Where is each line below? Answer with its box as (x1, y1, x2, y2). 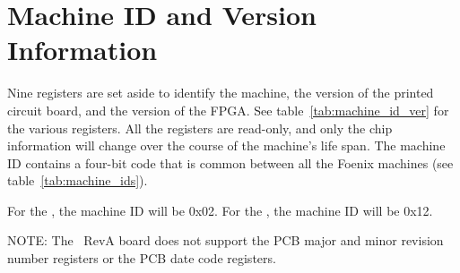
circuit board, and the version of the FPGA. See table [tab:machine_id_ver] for (7, 100, 449, 119)
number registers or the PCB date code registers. (7, 249, 276, 268)
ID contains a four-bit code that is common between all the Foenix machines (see (7, 153, 454, 172)
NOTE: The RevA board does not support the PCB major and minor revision (7, 231, 444, 250)
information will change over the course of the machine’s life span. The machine (7, 136, 446, 155)
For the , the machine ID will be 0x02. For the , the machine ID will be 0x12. (7, 200, 433, 219)
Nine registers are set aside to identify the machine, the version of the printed (7, 83, 434, 102)
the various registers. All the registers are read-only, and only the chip (7, 118, 393, 137)
